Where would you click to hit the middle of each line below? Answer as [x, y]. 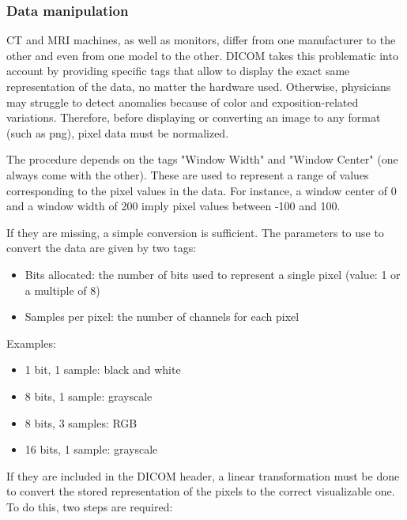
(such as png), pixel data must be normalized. [118, 132]
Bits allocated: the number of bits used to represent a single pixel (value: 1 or [213, 274]
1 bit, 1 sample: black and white [103, 369]
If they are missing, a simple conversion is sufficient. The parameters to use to [195, 232]
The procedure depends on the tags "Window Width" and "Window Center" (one [202, 159]
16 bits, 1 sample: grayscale [91, 449]
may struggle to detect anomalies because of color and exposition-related [183, 102]
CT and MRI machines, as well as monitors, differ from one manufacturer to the [201, 40]
